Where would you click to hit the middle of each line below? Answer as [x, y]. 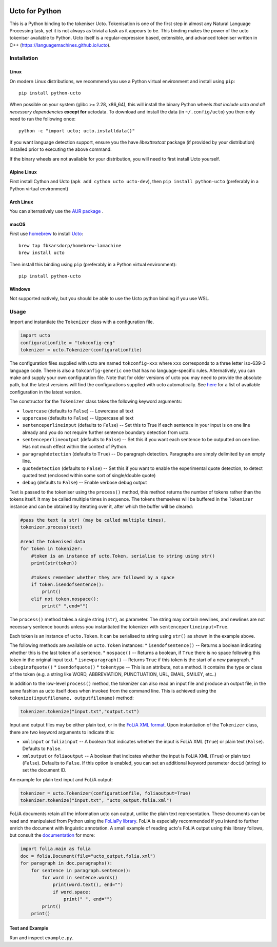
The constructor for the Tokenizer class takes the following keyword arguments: [96, 401]
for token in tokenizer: [52, 549]
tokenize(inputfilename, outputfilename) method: [72, 698]
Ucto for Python [35, 11]
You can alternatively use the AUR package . [56, 211]
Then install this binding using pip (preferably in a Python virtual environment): [93, 264]
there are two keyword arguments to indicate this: [62, 732]
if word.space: [72, 892]
